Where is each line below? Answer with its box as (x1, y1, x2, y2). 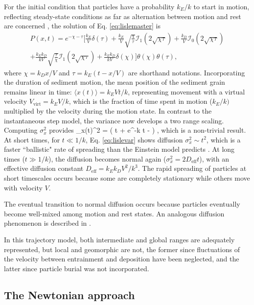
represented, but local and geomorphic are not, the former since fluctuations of (4, 244, 240, 254)
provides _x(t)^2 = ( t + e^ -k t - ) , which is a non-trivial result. (49, 125, 246, 135)
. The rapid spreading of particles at (138, 163, 247, 173)
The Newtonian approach (4, 287, 135, 302)
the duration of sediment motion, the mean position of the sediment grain (4, 77, 225, 87)
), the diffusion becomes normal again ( (48, 153, 166, 164)
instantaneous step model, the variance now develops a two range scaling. (4, 115, 224, 125)
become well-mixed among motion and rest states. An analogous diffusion (4, 208, 225, 218)
